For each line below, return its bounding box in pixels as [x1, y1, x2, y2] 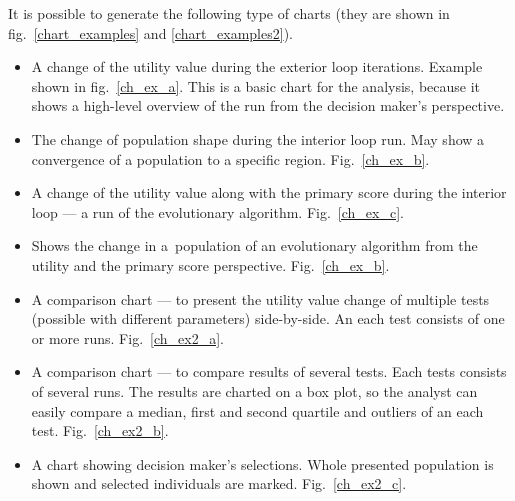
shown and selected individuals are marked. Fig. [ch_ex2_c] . [31, 473, 407, 494]
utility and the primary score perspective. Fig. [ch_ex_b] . [31, 254, 390, 275]
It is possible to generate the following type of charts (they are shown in [8, 3, 450, 23]
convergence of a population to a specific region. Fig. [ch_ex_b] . [31, 148, 430, 169]
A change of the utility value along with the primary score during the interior [31, 182, 507, 203]
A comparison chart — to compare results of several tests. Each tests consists [31, 361, 507, 382]
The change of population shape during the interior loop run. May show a [31, 128, 485, 149]
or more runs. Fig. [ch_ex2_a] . [31, 327, 224, 348]
